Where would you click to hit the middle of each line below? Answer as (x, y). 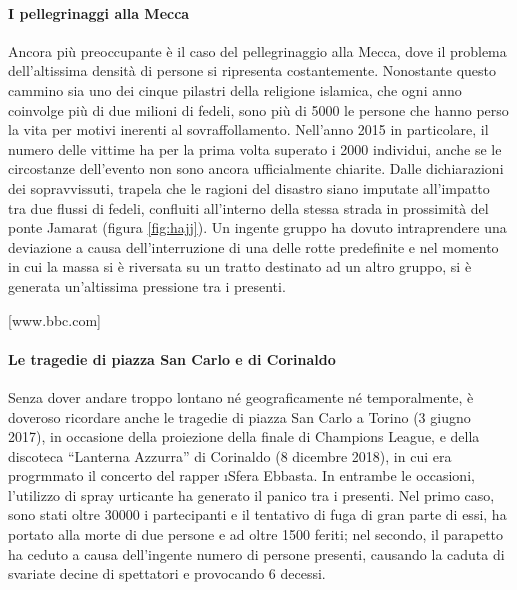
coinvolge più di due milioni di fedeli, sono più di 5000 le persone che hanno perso (258, 109)
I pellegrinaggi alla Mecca (99, 12)
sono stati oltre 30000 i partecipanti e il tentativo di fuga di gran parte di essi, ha (257, 514)
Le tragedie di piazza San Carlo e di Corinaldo (172, 358)
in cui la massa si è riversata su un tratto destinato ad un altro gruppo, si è (240, 266)
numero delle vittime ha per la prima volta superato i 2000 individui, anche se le (255, 148)
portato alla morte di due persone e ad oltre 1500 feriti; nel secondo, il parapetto (256, 534)
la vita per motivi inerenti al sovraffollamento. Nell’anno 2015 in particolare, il (248, 129)
